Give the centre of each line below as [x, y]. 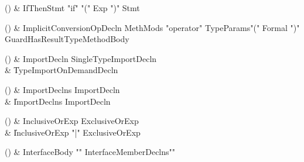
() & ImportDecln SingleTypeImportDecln [81, 58]
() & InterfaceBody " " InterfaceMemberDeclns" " [90, 152]
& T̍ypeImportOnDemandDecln [62, 70]
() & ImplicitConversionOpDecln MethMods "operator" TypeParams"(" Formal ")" [152, 27]
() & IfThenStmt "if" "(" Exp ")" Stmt [72, 8]
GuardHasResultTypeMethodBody [67, 39]
